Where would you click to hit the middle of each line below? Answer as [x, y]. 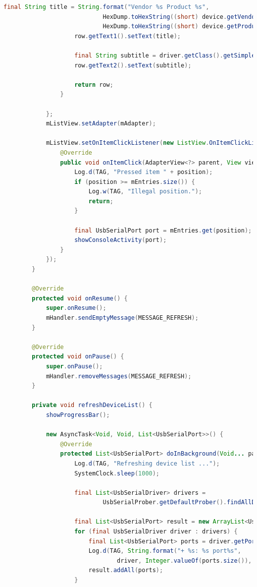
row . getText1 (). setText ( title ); [128, 36]
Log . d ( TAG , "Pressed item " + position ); [144, 172]
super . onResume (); [76, 308]
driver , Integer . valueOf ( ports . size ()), [184, 560]
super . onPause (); [74, 366]
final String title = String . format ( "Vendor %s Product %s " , [106, 7]
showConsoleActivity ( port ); [121, 240]
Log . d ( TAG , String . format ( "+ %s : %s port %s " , [165, 551]
